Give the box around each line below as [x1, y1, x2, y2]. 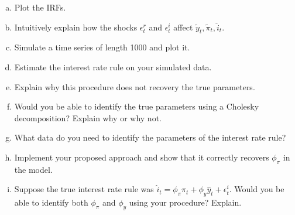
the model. [14, 163, 53, 175]
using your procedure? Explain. [129, 196, 242, 209]
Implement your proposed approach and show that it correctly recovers [14, 151, 269, 163]
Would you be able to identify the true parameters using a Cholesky [14, 100, 259, 112]
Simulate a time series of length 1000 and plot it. [14, 41, 190, 53]
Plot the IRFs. [14, 1, 66, 13]
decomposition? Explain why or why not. [14, 111, 162, 124]
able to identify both [14, 196, 88, 209]
